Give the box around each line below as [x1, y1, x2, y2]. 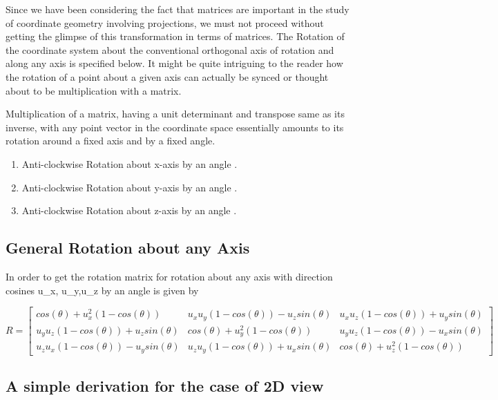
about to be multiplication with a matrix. [6, 83, 182, 97]
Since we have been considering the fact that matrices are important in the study [6, 2, 349, 16]
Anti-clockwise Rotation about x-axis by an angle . [21, 156, 238, 171]
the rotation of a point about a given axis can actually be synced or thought [6, 69, 329, 84]
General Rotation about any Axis [6, 237, 250, 258]
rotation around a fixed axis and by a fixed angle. [6, 133, 216, 148]
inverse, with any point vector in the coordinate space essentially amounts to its [6, 120, 344, 134]
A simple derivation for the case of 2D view [6, 375, 324, 397]
